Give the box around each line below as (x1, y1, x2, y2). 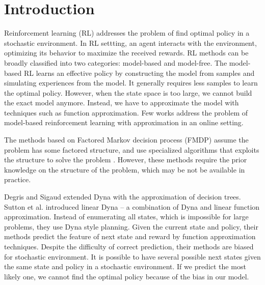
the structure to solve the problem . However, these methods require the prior (4, 154, 247, 165)
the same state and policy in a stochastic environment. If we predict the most (4, 261, 246, 272)
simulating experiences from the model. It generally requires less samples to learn (4, 77, 258, 88)
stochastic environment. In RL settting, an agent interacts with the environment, (4, 37, 257, 48)
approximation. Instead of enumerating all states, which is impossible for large (4, 211, 249, 222)
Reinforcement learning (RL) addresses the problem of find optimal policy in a (4, 27, 250, 38)
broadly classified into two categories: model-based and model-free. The (4, 57, 227, 68)
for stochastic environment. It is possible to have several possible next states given (4, 251, 261, 262)
